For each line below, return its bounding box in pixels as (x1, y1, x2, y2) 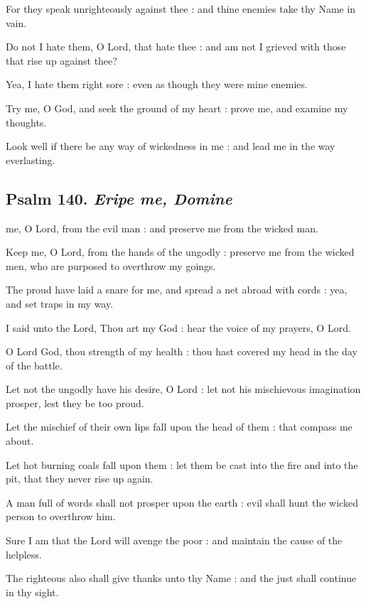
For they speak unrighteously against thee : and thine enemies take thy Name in (6, 1, 356, 16)
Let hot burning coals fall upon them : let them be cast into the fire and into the (6, 457, 358, 472)
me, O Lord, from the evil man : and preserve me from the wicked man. (6, 220, 318, 235)
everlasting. (6, 152, 55, 167)
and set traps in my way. (6, 296, 114, 311)
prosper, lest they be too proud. (6, 395, 144, 410)
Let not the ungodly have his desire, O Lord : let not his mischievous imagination (6, 382, 361, 397)
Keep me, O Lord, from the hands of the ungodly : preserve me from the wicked (6, 244, 355, 259)
